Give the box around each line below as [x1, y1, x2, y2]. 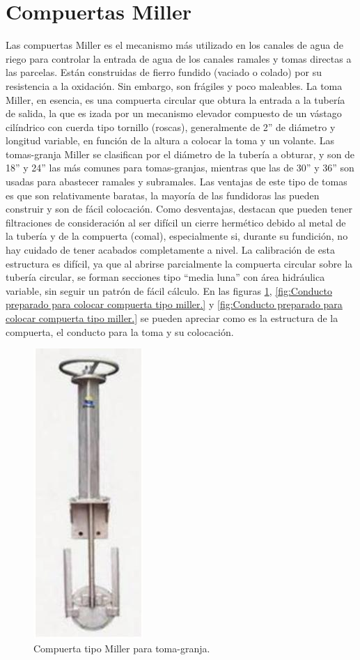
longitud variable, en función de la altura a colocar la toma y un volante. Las [6, 133, 335, 148]
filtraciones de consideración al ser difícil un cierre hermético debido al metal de [6, 215, 346, 229]
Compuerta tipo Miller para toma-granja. [33, 640, 210, 655]
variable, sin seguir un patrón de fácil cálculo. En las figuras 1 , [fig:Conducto [6, 283, 332, 298]
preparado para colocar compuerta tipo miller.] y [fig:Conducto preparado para [6, 297, 343, 312]
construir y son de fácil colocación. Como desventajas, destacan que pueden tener [6, 201, 352, 216]
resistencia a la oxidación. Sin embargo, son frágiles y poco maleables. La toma [6, 78, 343, 93]
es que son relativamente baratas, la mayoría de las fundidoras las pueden [6, 187, 320, 202]
